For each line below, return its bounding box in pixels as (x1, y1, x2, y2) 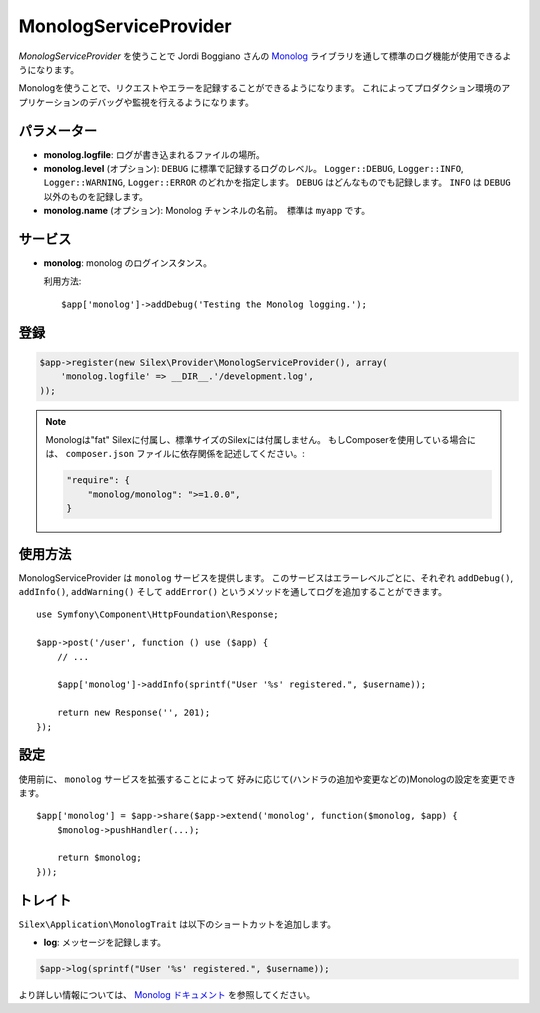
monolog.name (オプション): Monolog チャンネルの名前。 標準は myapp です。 (43, 205, 370, 217)
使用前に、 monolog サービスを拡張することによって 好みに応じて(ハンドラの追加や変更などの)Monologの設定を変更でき (18, 773, 517, 785)
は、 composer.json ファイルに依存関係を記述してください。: (45, 448, 305, 460)
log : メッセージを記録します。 (43, 936, 167, 949)
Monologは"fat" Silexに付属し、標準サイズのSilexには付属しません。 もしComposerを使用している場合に (45, 434, 477, 446)
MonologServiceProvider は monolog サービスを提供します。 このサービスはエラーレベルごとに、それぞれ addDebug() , (18, 571, 514, 584)
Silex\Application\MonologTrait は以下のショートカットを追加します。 (18, 918, 337, 930)
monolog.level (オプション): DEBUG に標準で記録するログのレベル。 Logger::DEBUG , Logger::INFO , (43, 163, 464, 175)
